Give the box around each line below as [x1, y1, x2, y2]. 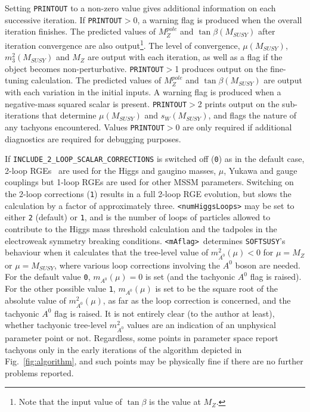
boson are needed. [235, 258, 300, 271]
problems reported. [5, 366, 74, 379]
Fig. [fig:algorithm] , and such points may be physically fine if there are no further [5, 355, 303, 367]
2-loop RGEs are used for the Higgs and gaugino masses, [5, 164, 216, 176]
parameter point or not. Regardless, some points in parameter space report [5, 332, 278, 344]
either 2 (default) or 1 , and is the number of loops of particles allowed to [5, 211, 271, 223]
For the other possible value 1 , [5, 282, 116, 295]
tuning [5, 74, 29, 86]
